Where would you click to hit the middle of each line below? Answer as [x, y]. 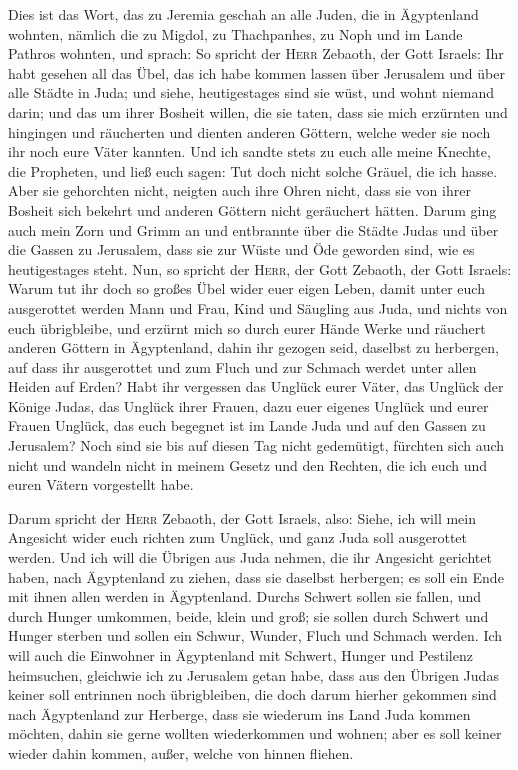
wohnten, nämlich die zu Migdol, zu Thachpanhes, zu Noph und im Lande [235, 33]
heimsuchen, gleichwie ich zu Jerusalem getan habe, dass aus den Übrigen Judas [253, 674]
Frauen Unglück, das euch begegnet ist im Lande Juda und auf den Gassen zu [247, 425]
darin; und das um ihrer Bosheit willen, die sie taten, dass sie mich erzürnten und [258, 111]
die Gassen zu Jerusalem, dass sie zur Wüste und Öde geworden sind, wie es [241, 249]
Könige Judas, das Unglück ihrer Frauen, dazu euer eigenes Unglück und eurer [248, 405]
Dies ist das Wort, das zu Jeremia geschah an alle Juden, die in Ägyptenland [243, 14]
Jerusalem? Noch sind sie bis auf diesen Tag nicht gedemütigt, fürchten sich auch [256, 445]
